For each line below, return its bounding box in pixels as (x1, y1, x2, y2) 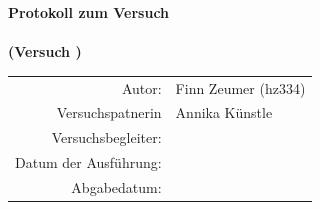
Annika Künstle (175, 102, 273, 123)
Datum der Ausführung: (15, 152, 162, 173)
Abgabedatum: (71, 176, 162, 197)
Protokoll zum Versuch (8, 2, 170, 22)
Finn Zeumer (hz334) (175, 77, 306, 98)
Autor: (121, 77, 162, 98)
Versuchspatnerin (56, 102, 162, 123)
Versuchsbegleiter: (51, 127, 162, 148)
